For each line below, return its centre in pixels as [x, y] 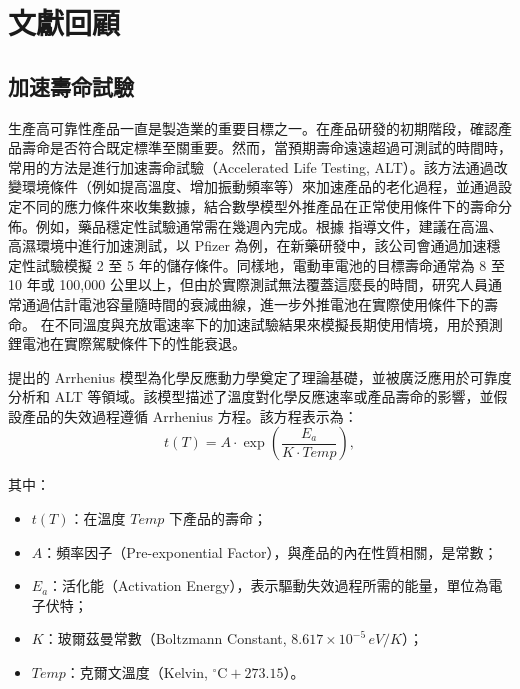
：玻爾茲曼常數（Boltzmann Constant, [165, 638]
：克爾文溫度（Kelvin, [136, 672]
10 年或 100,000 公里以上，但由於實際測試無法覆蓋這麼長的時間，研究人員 [248, 284]
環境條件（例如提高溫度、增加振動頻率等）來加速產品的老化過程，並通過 [259, 186]
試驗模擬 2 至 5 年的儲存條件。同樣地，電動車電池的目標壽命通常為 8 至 [270, 264]
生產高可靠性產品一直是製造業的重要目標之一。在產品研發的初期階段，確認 [253, 127]
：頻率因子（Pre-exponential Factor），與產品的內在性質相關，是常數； [270, 551]
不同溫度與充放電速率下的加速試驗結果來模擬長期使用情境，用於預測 [278, 323]
